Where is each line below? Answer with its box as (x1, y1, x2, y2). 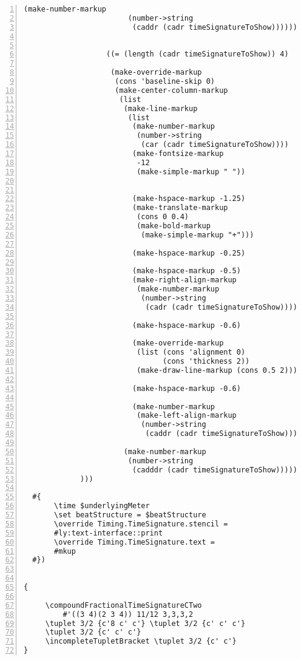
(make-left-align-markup (137, 411, 237, 420)
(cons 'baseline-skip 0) (115, 77, 215, 86)
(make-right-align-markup (132, 276, 237, 285)
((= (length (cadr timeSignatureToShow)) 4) (106, 50, 289, 59)
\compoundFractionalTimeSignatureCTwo (45, 600, 202, 610)
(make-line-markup (123, 104, 198, 113)
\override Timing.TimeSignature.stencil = (54, 519, 228, 528)
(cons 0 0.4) (137, 213, 189, 222)
